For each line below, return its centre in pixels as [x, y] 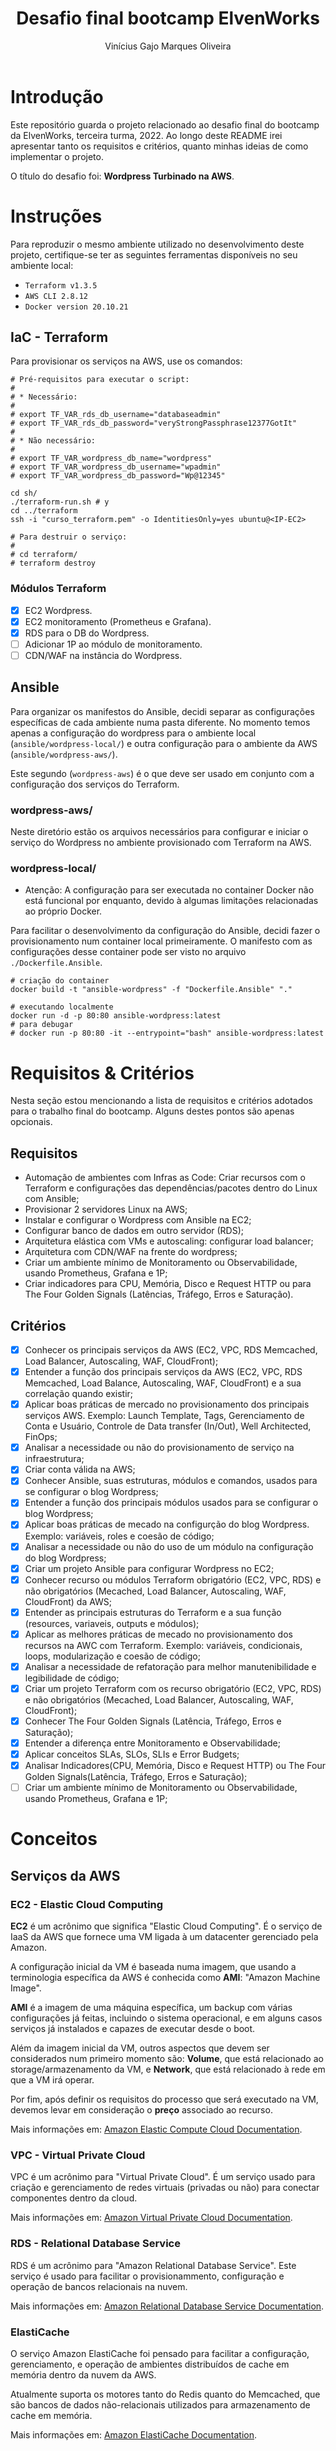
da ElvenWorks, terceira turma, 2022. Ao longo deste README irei [146, 135]
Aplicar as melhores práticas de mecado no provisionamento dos [158, 1634]
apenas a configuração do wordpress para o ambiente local [133, 733]
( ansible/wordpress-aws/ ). [64, 754]
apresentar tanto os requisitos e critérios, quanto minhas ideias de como [159, 146]
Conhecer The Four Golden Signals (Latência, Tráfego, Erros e [153, 1721]
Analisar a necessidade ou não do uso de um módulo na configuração [169, 1546]
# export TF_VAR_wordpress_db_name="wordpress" [111, 458]
